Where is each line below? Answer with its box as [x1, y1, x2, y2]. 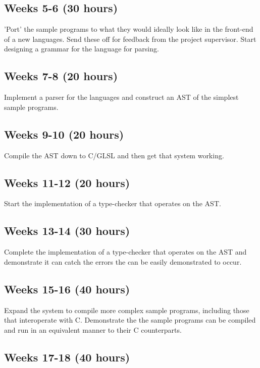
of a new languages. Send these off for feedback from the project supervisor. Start [4, 33, 256, 44]
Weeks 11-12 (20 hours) [4, 174, 130, 190]
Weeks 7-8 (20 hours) [4, 68, 118, 84]
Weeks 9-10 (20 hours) [4, 126, 124, 142]
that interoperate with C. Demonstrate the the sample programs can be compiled [4, 315, 256, 325]
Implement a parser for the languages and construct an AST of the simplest [4, 92, 239, 102]
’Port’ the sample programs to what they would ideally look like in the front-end [4, 24, 253, 34]
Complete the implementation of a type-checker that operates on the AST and [4, 247, 247, 257]
